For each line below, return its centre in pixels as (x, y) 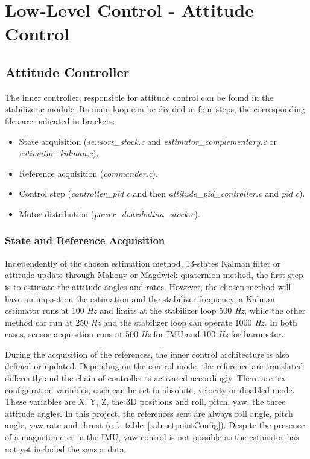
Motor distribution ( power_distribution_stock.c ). (109, 213)
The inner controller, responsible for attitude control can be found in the (139, 97)
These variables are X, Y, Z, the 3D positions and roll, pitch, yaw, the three (145, 401)
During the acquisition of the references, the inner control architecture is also (147, 354)
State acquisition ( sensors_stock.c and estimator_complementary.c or (148, 141)
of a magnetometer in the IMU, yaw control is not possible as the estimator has (152, 437)
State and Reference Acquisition (85, 240)
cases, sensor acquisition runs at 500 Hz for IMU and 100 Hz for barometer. (144, 334)
